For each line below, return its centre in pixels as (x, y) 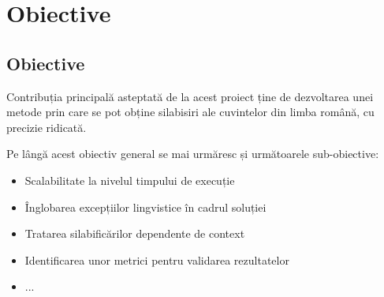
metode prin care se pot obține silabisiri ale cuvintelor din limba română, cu (190, 112)
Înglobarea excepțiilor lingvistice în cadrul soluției (145, 207)
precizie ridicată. (47, 127)
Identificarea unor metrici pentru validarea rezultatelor (157, 259)
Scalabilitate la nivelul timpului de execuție (130, 180)
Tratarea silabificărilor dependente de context (135, 233)
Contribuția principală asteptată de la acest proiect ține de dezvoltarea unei (190, 96)
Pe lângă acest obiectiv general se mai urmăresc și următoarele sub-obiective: (193, 154)
